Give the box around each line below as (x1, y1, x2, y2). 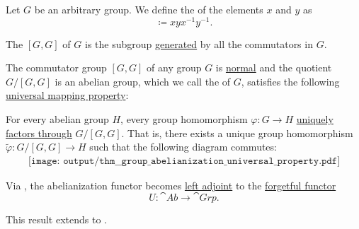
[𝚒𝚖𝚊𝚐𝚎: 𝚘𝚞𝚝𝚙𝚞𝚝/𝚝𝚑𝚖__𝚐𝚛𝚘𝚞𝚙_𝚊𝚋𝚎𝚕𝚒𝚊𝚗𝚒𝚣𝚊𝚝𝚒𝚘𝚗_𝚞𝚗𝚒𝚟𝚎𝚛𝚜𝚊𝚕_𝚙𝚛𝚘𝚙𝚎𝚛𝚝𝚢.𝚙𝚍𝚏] (28, 155, 341, 166)
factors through (6, 125, 72, 140)
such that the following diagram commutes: (89, 139, 277, 154)
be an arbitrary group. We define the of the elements (34, 2, 263, 16)
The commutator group (6, 60, 107, 75)
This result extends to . (6, 212, 107, 227)
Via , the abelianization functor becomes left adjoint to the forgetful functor (6, 177, 336, 192)
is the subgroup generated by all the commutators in (84, 36, 313, 51)
